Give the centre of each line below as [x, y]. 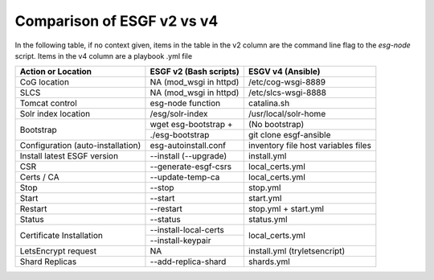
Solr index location [55, 114]
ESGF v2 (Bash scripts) [195, 72]
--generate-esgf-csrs [191, 167]
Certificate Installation [61, 235]
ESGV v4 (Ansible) [284, 72]
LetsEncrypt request [58, 251]
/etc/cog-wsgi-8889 [287, 82]
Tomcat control [49, 103]
